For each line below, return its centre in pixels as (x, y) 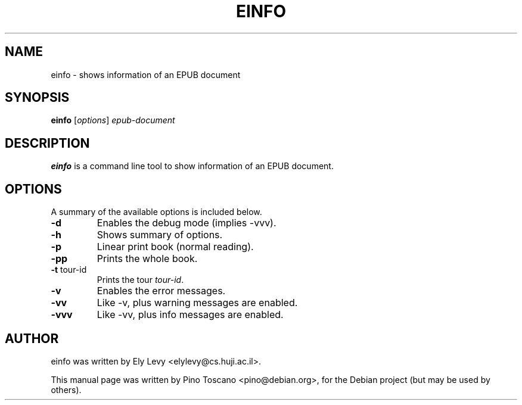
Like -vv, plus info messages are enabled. (190, 315)
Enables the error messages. (161, 291)
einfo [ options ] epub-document (113, 120)
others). (66, 390)
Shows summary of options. (160, 235)
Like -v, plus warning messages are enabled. (197, 303)
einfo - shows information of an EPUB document (146, 74)
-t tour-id (69, 270)
